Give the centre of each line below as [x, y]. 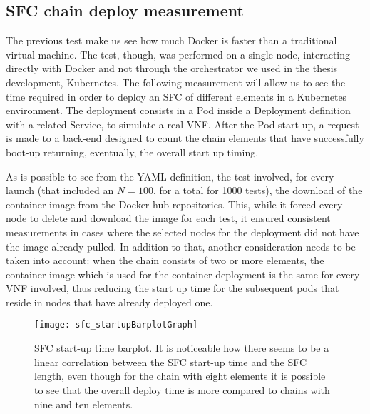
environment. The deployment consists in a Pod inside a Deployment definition [178, 110]
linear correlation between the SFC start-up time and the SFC [171, 362]
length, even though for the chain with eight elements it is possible [180, 376]
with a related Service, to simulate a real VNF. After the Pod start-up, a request [183, 124]
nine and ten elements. [84, 404]
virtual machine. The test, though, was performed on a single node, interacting [178, 54]
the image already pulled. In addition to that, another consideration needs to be [181, 246]
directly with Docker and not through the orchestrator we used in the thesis [172, 68]
